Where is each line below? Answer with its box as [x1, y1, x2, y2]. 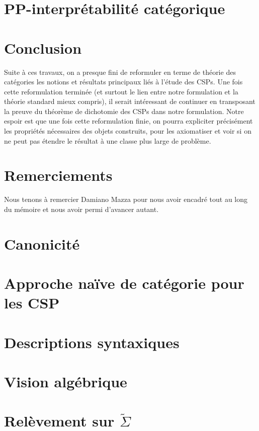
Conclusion [4, 37, 82, 58]
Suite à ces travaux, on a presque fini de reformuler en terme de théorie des [4, 66, 236, 77]
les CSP [4, 292, 60, 313]
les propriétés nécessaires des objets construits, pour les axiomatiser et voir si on [4, 126, 251, 136]
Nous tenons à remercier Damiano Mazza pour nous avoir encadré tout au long [4, 194, 248, 204]
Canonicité [4, 233, 80, 254]
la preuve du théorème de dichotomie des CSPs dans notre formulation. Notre [4, 105, 244, 116]
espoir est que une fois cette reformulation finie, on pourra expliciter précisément [4, 116, 253, 126]
